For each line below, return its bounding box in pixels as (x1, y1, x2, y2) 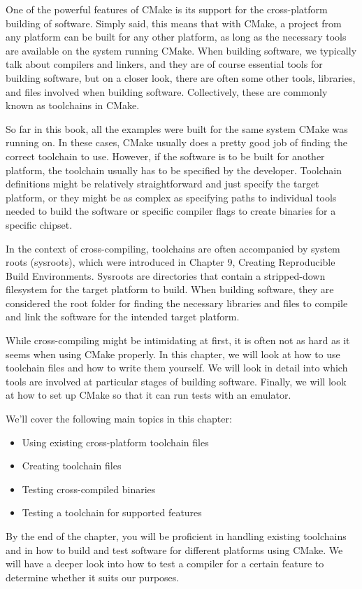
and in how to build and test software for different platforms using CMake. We (6, 542, 343, 557)
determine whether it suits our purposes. (6, 569, 180, 584)
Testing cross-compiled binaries (22, 481, 156, 496)
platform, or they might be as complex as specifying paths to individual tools (6, 190, 337, 204)
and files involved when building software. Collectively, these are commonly (6, 84, 328, 99)
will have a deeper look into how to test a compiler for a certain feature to (6, 556, 324, 571)
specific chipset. (6, 217, 73, 232)
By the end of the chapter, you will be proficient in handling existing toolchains (6, 529, 347, 543)
